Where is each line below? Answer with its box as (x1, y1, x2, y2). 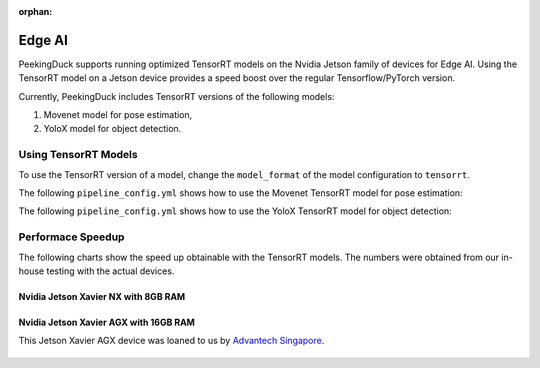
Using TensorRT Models (18, 148, 139, 162)
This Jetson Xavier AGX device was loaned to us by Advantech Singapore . (18, 335, 325, 347)
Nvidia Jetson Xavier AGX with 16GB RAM (18, 316, 195, 328)
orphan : (18, 6, 53, 17)
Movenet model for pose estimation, (43, 109, 193, 121)
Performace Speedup (18, 230, 125, 244)
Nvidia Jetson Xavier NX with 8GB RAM (18, 290, 186, 302)
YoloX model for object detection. (43, 123, 182, 135)
